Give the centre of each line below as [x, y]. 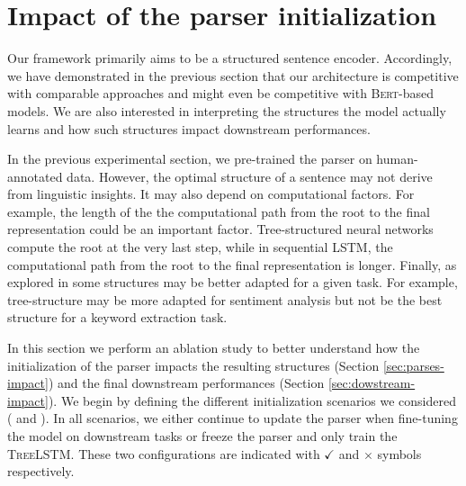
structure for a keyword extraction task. [117, 317]
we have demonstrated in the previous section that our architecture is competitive [233, 75]
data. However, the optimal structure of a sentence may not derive [250, 176]
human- [397, 159]
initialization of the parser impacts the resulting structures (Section [193, 365]
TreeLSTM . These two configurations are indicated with [164, 453]
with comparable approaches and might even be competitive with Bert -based [221, 93]
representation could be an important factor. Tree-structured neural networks [220, 229]
